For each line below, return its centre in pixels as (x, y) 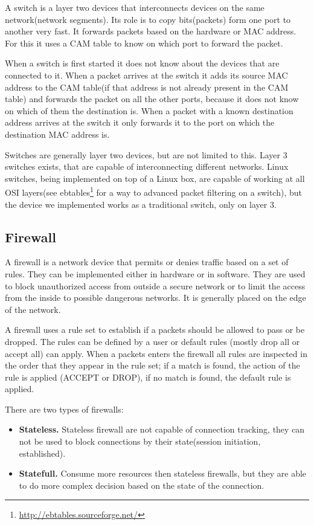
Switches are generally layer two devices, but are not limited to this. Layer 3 (146, 154)
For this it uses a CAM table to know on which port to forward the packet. (144, 43)
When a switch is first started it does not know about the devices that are (142, 63)
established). (42, 453)
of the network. (33, 309)
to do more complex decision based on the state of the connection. (142, 485)
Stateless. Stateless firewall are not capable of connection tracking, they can (162, 429)
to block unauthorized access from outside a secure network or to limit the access (155, 285)
